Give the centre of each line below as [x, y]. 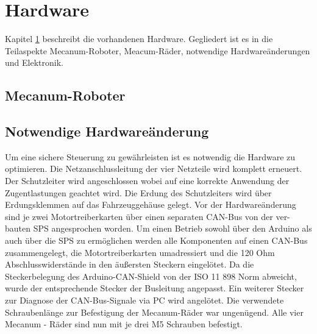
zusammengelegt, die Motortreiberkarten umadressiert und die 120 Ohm [140, 252]
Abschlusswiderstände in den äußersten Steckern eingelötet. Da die [130, 264]
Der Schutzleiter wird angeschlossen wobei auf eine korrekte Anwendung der [147, 181]
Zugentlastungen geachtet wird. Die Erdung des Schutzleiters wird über [138, 192]
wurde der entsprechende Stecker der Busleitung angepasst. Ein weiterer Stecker [155, 288]
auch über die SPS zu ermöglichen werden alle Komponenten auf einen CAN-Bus [156, 240]
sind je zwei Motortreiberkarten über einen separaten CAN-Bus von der [139, 216]
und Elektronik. [34, 62]
